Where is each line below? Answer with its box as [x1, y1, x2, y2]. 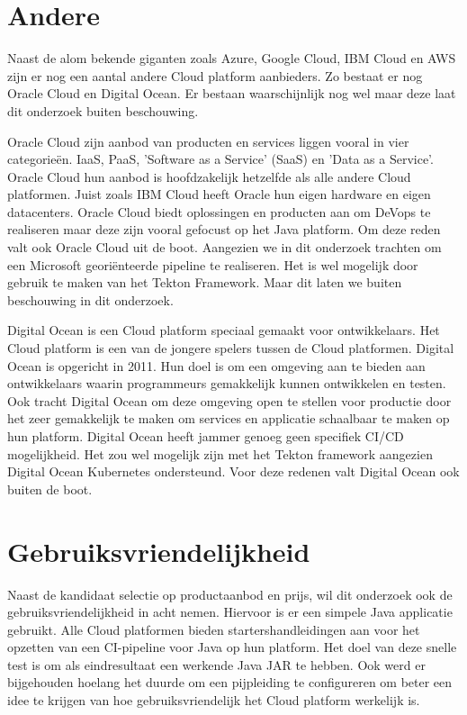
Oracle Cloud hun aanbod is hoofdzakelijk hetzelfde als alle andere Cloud [7, 167, 411, 186]
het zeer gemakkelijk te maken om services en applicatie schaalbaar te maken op [7, 409, 450, 428]
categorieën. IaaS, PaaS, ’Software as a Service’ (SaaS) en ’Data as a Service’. [7, 149, 434, 168]
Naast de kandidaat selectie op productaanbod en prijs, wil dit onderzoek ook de [7, 584, 453, 603]
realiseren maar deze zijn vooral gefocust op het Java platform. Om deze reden [7, 220, 441, 239]
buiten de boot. [7, 479, 93, 498]
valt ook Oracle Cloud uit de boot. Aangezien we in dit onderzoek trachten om [7, 238, 442, 257]
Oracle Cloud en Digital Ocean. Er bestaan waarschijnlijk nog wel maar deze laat [7, 84, 456, 103]
